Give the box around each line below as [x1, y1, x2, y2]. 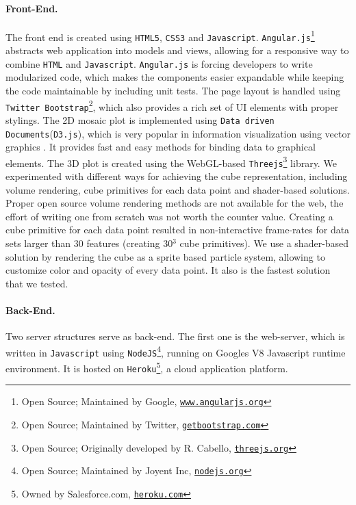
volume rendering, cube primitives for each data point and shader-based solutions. [5, 182, 350, 196]
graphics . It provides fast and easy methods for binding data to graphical [5, 140, 316, 154]
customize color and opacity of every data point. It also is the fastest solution [5, 263, 331, 277]
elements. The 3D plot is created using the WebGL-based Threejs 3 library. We [5, 153, 337, 170]
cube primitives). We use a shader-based [179, 236, 349, 250]
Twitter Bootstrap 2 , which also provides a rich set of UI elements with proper [5, 97, 339, 114]
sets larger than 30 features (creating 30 [5, 236, 173, 250]
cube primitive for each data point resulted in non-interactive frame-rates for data [5, 222, 350, 237]
